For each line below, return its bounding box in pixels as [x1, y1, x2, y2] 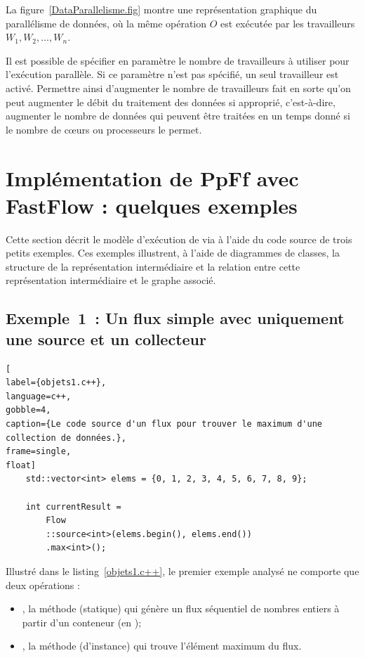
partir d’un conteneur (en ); [22, 614, 142, 629]
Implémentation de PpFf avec [6, 163, 299, 192]
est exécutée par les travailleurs [220, 15, 355, 30]
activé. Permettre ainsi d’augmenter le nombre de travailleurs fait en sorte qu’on [6, 80, 351, 95]
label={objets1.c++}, [6, 378, 107, 388]
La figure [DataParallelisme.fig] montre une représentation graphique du [6, 2, 317, 16]
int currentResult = [25, 501, 121, 512]
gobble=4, [6, 405, 51, 415]
